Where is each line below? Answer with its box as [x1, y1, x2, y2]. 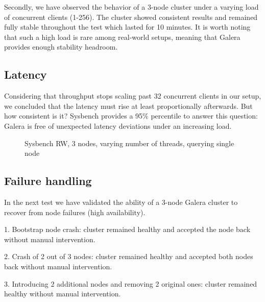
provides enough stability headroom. [4, 41, 118, 52]
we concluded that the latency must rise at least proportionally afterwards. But [4, 100, 253, 111]
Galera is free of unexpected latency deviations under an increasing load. [4, 120, 232, 131]
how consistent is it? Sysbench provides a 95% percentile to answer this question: [4, 110, 258, 121]
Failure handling [4, 173, 92, 189]
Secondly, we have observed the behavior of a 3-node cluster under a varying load [4, 2, 259, 12]
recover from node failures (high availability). [4, 206, 146, 217]
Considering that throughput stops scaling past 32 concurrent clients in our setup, [4, 90, 261, 101]
